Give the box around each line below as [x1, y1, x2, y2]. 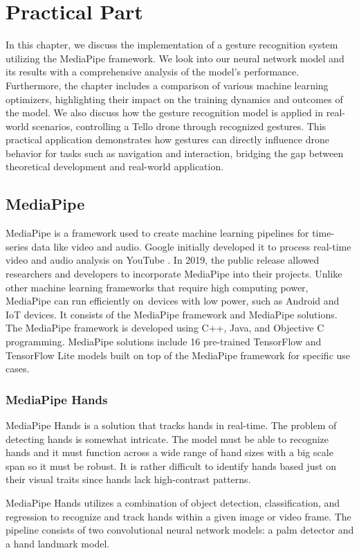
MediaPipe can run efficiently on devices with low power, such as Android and [6, 293, 340, 308]
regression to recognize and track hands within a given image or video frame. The [6, 509, 351, 523]
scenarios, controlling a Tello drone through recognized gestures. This [32, 118, 326, 133]
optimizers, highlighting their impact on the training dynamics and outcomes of [6, 91, 343, 106]
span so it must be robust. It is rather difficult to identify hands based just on [6, 458, 336, 473]
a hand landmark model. [6, 536, 110, 550]
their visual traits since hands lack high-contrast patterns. [6, 472, 251, 487]
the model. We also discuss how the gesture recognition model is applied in [6, 105, 324, 120]
